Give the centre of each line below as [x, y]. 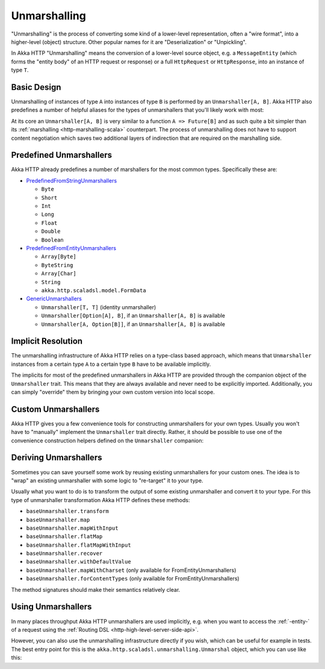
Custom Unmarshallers [55, 409]
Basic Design [36, 87]
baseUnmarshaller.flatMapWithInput [79, 545]
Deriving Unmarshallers [57, 458]
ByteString [57, 265]
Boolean [53, 240]
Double [51, 231]
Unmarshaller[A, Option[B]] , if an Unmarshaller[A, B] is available [133, 324]
